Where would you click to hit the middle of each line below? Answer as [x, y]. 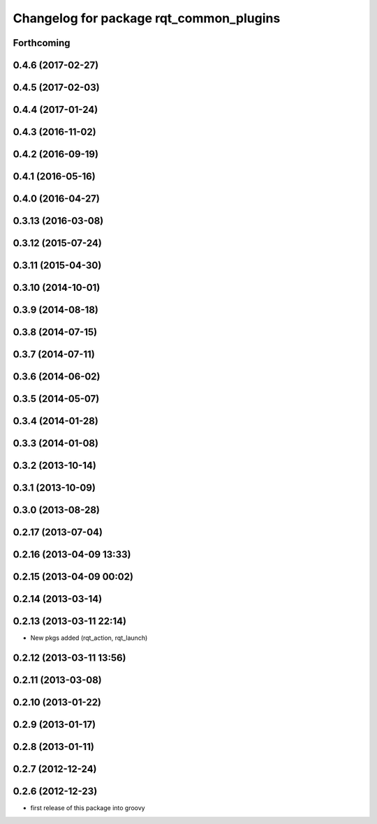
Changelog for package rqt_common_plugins [147, 18]
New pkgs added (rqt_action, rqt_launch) [89, 638]
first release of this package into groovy [88, 808]
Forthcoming [42, 43]
